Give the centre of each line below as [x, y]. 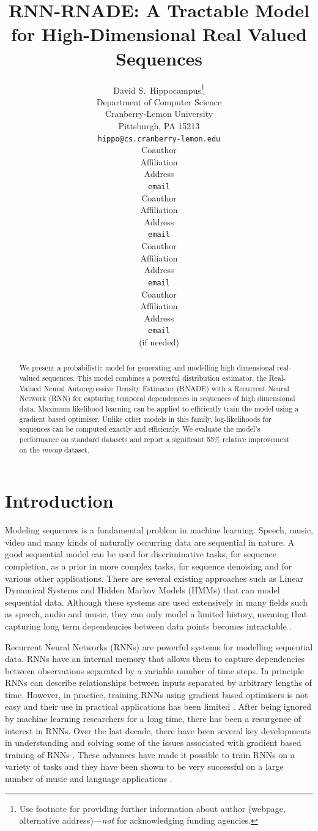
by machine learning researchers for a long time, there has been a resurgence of [153, 719]
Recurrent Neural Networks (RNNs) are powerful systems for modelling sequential [159, 646]
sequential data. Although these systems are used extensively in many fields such [156, 602]
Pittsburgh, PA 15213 [159, 125]
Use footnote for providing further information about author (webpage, [152, 808]
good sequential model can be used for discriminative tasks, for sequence [141, 554]
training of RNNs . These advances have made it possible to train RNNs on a [150, 754]
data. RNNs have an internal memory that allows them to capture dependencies [155, 659]
